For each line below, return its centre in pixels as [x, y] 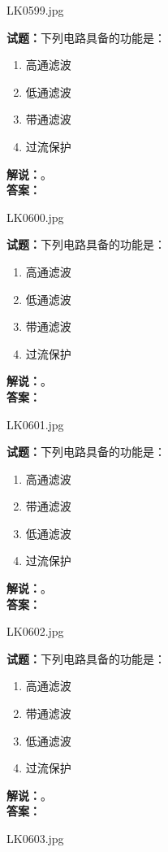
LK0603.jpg [35, 838]
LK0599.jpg [35, 10]
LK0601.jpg [35, 424]
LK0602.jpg [35, 631]
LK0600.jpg [35, 217]
